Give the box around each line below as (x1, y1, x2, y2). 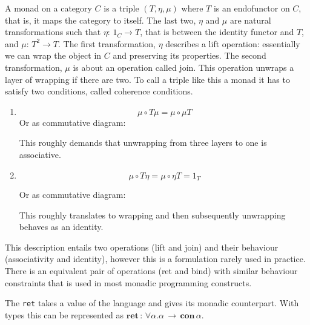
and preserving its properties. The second (113, 49, 266, 62)
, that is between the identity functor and (140, 25, 294, 38)
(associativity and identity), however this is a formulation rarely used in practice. (5, 252, 306, 265)
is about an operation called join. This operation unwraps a (73, 61, 294, 73)
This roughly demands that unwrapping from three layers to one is (19, 136, 267, 149)
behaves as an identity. (19, 220, 104, 233)
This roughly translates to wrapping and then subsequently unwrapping (19, 208, 286, 221)
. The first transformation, (58, 37, 156, 50)
